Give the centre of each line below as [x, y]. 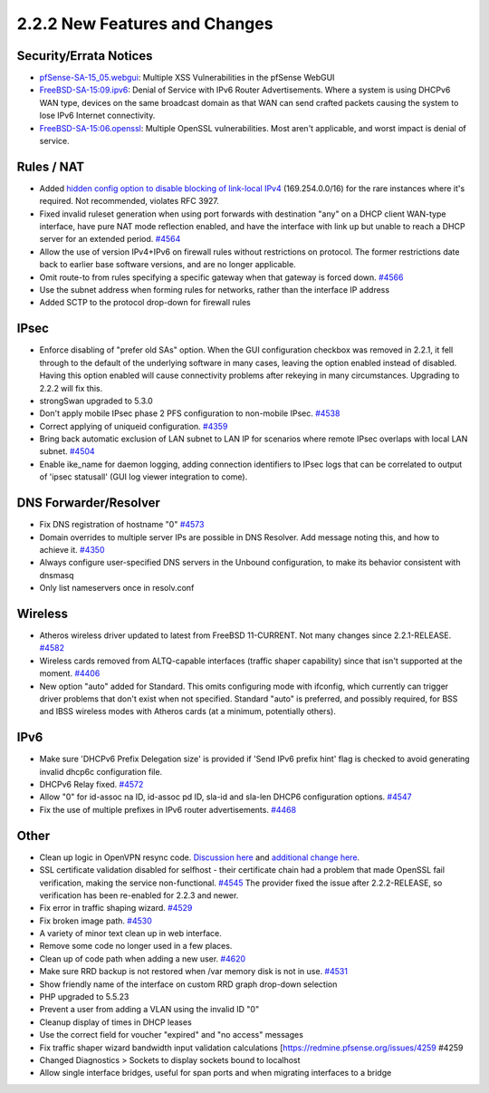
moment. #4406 [70, 673]
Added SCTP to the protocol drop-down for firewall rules [145, 303]
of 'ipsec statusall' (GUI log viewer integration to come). [144, 477]
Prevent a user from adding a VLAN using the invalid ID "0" [149, 1010]
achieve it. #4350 [72, 549]
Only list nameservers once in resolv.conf [117, 588]
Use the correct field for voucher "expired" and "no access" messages [171, 1035]
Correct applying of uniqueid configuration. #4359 [134, 426]
